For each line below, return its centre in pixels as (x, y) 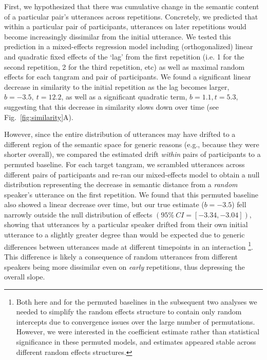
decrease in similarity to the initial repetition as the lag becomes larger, (117, 86)
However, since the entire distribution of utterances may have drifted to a (120, 134)
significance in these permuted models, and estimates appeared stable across (136, 342)
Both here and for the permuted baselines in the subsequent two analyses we (137, 301)
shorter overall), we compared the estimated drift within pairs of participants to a (132, 154)
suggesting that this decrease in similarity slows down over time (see (111, 106)
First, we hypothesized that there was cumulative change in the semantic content (132, 6)
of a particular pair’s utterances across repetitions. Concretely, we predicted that (131, 16)
